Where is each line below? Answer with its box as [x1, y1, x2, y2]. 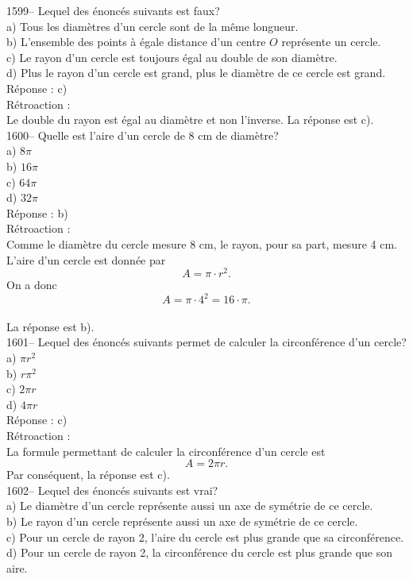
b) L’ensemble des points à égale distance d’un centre [6, 33, 266, 50]
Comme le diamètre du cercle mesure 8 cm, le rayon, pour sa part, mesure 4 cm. [6, 235, 397, 252]
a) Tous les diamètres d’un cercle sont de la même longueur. [6, 17, 299, 34]
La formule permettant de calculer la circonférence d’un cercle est [6, 442, 326, 459]
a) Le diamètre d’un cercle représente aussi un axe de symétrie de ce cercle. [6, 497, 373, 514]
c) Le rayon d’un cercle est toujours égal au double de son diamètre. [6, 48, 338, 65]
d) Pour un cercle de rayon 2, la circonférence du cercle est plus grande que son [6, 544, 392, 561]
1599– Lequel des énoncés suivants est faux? [6, 2, 220, 18]
